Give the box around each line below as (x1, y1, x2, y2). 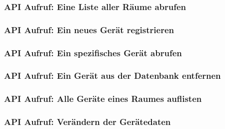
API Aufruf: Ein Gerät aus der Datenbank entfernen (4, 69, 221, 82)
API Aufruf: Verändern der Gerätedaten (4, 115, 171, 128)
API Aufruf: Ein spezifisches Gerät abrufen (4, 46, 182, 59)
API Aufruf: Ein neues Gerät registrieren (4, 23, 174, 36)
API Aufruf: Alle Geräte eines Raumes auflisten (4, 92, 202, 105)
